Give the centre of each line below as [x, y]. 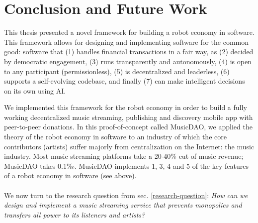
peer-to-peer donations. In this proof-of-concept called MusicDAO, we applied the [128, 127]
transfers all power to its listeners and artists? [75, 214]
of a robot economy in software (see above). [70, 175]
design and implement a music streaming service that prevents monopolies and [123, 205]
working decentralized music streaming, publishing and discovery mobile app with [129, 117]
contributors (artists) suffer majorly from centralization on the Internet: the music [129, 146]
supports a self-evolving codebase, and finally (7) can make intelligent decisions [125, 81]
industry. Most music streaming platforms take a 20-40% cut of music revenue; [124, 156]
